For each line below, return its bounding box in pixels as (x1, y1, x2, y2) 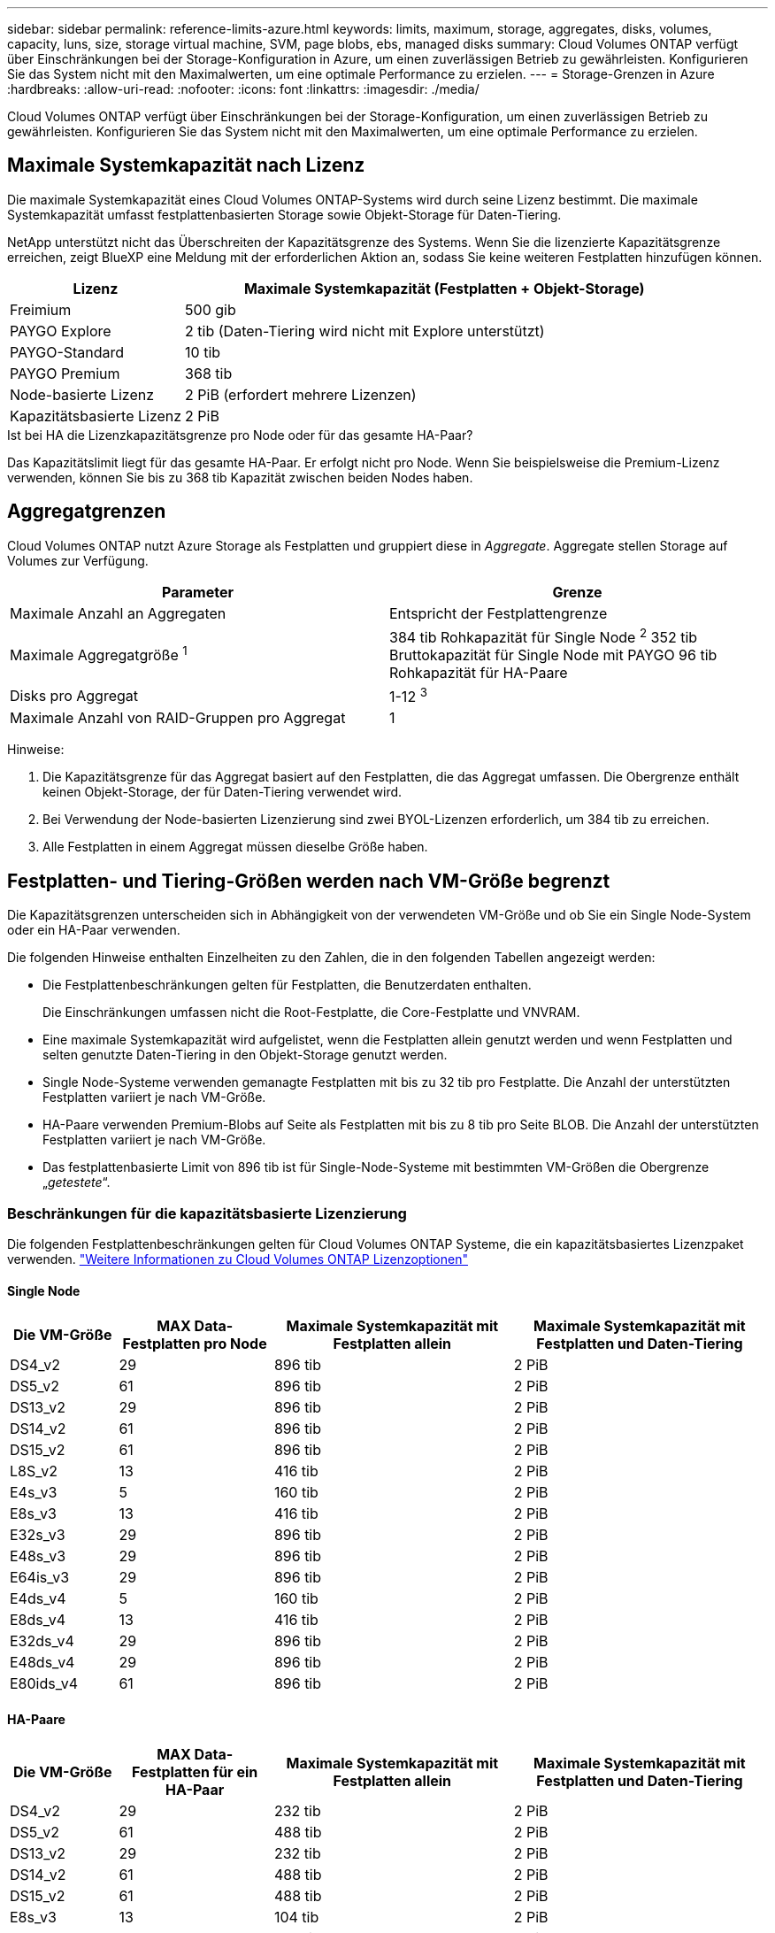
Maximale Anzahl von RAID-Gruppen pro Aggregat (10, 709, 346, 728)
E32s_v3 (10, 1526, 65, 1544)
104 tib (273, 1908, 319, 1927)
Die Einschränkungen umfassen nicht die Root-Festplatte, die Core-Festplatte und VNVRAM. (42, 1005, 580, 1020)
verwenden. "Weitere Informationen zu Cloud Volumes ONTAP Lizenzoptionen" (7, 1251, 468, 1267)
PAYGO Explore (10, 321, 111, 340)
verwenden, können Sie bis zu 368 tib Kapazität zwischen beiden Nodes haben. (7, 469, 473, 485)
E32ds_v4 (10, 1632, 74, 1651)
